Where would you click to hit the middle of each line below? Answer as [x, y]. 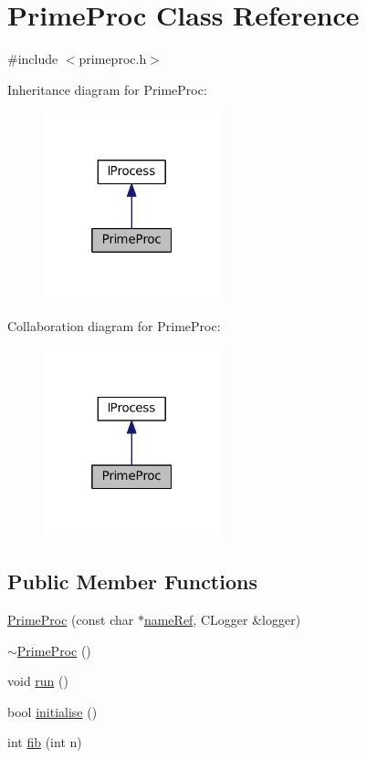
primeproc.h [113, 59]
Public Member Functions [132, 581]
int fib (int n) [45, 742]
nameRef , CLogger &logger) [222, 620]
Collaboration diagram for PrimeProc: [114, 326]
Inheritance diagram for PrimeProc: [107, 89]
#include [33, 59]
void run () [38, 681]
